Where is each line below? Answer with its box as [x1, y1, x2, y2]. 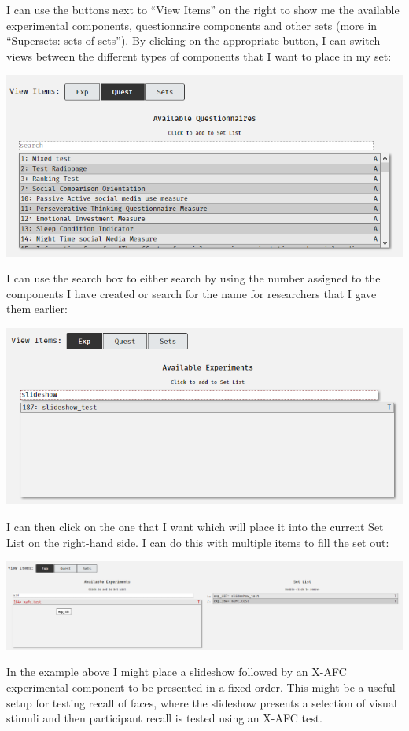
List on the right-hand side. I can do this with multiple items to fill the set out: [6, 533, 389, 550]
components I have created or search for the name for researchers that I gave [6, 285, 377, 301]
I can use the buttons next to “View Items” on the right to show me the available [6, 2, 400, 17]
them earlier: [6, 301, 68, 317]
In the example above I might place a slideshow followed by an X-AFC [6, 663, 347, 680]
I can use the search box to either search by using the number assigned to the [6, 270, 381, 286]
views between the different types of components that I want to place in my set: [6, 47, 392, 64]
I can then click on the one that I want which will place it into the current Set [6, 518, 384, 534]
